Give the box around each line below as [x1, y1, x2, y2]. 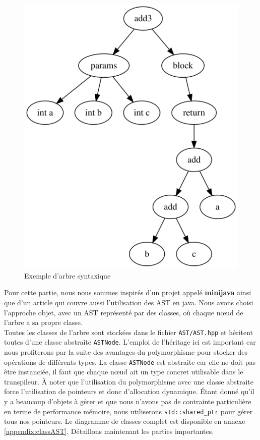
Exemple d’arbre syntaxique [24, 270, 111, 281]
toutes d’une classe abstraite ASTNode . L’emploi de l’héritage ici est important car [4, 337, 256, 347]
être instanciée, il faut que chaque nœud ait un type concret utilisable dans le [4, 366, 243, 377]
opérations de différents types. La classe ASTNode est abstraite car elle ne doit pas [4, 356, 256, 367]
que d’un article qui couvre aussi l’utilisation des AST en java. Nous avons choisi [4, 297, 253, 307]
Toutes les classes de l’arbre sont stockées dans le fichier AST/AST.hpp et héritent [4, 326, 253, 337]
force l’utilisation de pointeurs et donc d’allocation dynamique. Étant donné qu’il [4, 386, 254, 397]
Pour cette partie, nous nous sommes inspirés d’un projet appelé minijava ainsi [4, 287, 251, 298]
